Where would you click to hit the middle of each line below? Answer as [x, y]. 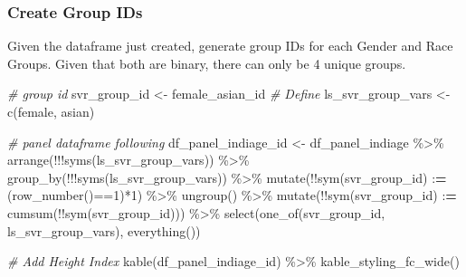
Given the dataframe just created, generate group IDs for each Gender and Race [230, 46]
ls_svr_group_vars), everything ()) [104, 230]
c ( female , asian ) [51, 111]
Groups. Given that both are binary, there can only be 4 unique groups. [207, 63]
